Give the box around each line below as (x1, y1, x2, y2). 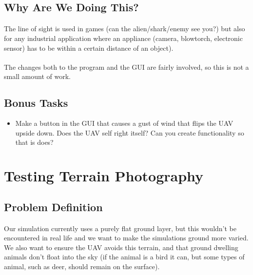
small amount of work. (4, 71, 71, 81)
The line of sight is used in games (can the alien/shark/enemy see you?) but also (4, 23, 245, 34)
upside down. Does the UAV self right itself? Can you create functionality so (15, 127, 244, 137)
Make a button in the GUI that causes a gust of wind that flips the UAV (15, 118, 234, 128)
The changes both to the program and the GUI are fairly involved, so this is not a (4, 61, 249, 72)
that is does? (15, 137, 54, 147)
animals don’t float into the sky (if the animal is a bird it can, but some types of (4, 252, 245, 262)
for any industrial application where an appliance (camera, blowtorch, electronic (4, 33, 243, 43)
